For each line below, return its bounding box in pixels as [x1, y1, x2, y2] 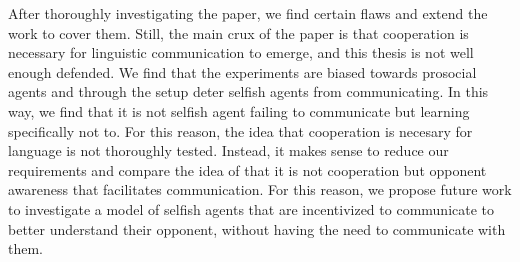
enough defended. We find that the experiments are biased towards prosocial [8, 61, 477, 82]
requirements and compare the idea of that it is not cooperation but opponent [8, 159, 487, 180]
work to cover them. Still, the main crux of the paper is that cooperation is [8, 22, 469, 43]
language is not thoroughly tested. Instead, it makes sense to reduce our [8, 140, 449, 161]
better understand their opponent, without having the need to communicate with [8, 218, 506, 239]
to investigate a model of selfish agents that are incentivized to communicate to [8, 198, 495, 219]
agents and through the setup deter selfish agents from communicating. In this [8, 81, 489, 102]
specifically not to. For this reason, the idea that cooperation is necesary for [8, 120, 473, 141]
